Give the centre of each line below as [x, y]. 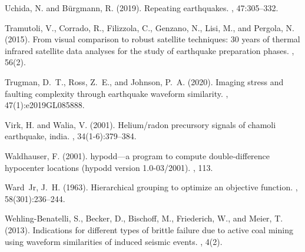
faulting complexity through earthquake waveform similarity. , [117, 93]
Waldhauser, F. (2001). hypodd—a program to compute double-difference [137, 155]
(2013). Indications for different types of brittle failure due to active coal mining [149, 229]
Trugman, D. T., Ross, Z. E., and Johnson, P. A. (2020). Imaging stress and [144, 81]
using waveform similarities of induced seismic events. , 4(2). [114, 241]
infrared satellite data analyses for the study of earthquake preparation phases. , [150, 50]
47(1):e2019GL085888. [45, 105]
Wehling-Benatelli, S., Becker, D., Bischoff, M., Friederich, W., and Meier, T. [144, 218]
